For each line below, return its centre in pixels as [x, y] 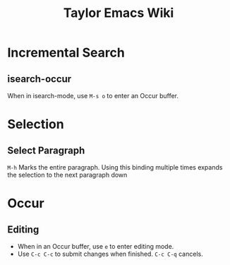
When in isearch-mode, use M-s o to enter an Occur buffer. [93, 96]
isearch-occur [40, 79]
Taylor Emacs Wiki [119, 13]
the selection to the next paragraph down [67, 175]
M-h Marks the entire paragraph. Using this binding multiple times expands [115, 167]
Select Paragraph [46, 150]
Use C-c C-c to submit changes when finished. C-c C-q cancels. [110, 254]
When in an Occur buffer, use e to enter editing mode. [96, 246]
